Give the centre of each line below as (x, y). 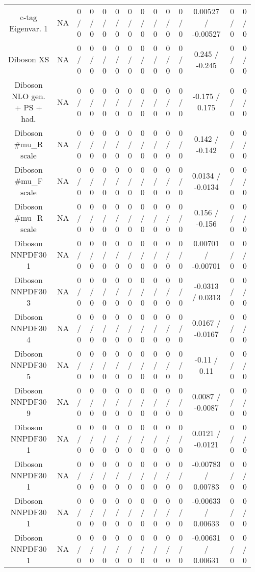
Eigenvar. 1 (28, 28)
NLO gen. (29, 96)
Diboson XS (28, 59)
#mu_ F (28, 181)
